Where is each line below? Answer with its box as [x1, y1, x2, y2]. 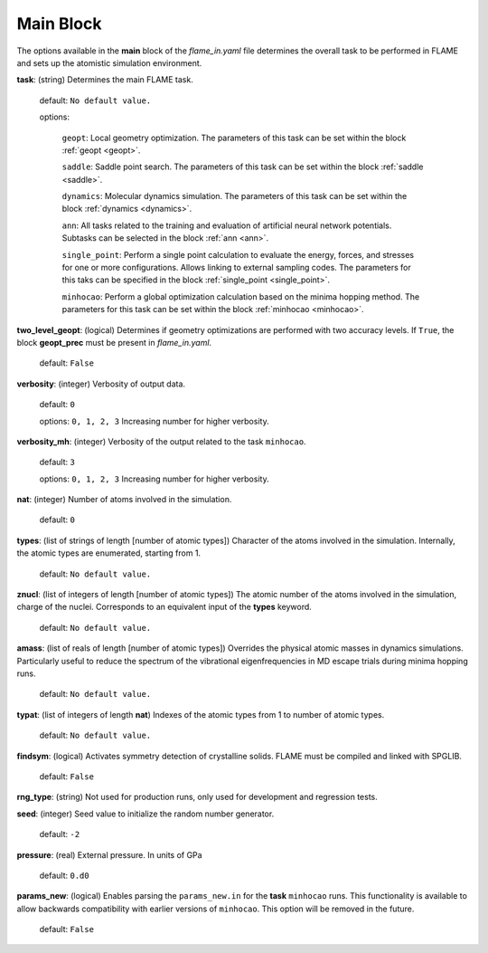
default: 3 [39, 457, 76, 468]
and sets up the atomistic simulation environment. [16, 57, 202, 68]
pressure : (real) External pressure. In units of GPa [16, 849, 202, 860]
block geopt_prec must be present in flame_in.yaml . [16, 337, 212, 348]
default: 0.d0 [39, 870, 89, 881]
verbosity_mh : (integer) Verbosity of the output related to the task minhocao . [16, 435, 306, 447]
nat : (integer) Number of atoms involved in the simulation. [16, 494, 232, 505]
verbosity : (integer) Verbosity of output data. [16, 378, 185, 389]
